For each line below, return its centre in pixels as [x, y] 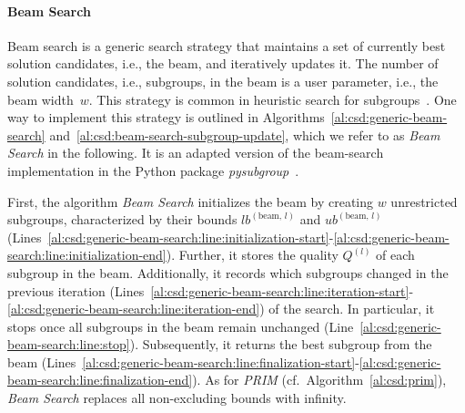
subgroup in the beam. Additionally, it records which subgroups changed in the [228, 272]
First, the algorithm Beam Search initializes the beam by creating [191, 201]
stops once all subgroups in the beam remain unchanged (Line [181, 326]
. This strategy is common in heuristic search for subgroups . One [273, 99]
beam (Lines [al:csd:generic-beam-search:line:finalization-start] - [183, 361]
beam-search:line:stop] [69, 344]
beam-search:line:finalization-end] [100, 380]
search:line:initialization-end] [87, 255]
